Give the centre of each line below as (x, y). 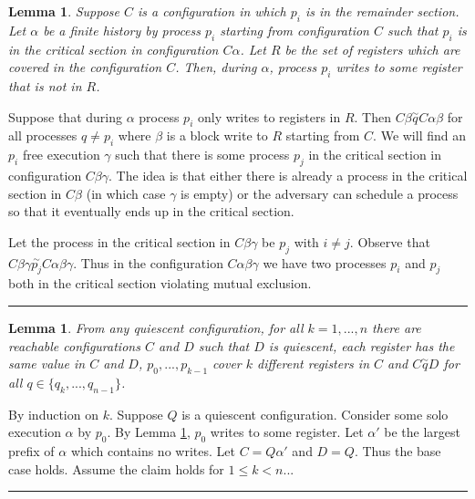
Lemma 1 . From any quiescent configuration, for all (156, 327)
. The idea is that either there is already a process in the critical (288, 175)
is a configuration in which (212, 11)
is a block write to (217, 135)
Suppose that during (65, 116)
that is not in (45, 85)
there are (397, 327)
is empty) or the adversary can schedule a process (320, 193)
